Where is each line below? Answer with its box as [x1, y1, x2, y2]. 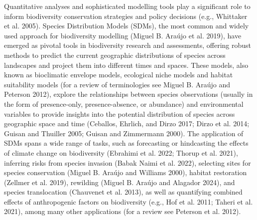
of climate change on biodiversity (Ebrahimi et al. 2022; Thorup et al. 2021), [4, 147, 238, 158]
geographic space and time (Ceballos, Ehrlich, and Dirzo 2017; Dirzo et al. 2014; [4, 118, 250, 129]
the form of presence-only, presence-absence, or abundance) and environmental [4, 98, 244, 109]
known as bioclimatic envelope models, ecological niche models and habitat [4, 69, 233, 80]
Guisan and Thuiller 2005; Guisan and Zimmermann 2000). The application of [4, 128, 244, 138]
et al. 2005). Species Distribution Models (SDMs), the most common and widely [4, 20, 249, 31]
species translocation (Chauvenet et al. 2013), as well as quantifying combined [4, 187, 243, 197]
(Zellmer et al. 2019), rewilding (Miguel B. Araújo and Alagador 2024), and [4, 177, 235, 187]
